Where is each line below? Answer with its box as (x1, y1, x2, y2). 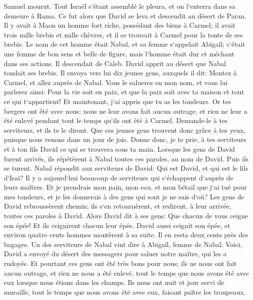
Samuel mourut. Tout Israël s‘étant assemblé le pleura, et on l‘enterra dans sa (4, 1, 235, 11)
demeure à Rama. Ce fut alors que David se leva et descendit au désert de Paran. (4, 10, 247, 20)
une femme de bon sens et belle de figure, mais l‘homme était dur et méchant (4, 48, 235, 58)
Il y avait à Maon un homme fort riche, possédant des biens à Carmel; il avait (4, 20, 235, 30)
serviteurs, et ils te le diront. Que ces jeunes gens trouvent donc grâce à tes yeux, (4, 124, 246, 135)
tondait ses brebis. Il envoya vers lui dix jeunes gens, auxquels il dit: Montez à (4, 68, 237, 78)
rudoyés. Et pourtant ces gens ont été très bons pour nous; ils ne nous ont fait (4, 258, 237, 268)
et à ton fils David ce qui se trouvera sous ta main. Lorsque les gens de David (4, 143, 235, 154)
